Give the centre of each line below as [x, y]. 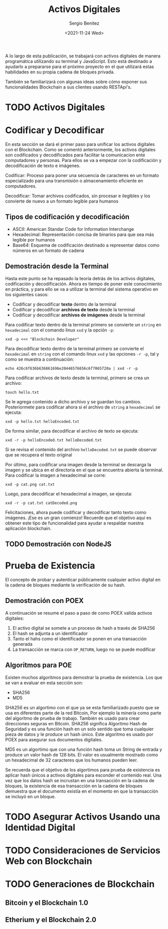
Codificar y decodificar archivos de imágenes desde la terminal [79, 315]
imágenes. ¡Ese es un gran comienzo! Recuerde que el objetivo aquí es [78, 518]
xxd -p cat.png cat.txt [30, 484]
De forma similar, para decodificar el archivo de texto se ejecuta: [72, 431]
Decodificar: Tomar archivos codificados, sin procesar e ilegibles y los [78, 196]
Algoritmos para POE [38, 665]
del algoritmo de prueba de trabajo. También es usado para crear [72, 718]
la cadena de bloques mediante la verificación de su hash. [65, 585]
